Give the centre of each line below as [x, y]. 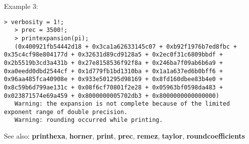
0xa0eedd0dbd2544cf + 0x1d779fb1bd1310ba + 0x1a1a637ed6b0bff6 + [113, 71]
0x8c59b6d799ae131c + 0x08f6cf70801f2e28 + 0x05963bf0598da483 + [113, 87]
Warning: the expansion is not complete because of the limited [122, 104]
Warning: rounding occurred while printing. [89, 120]
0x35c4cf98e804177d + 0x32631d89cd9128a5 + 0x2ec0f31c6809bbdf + [113, 55]
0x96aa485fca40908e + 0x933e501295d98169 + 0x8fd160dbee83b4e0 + [113, 79]
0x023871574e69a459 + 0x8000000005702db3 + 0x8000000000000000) [112, 96]
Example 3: [21, 6]
